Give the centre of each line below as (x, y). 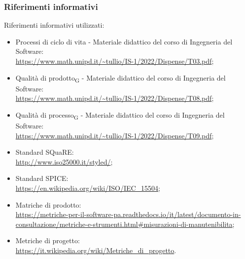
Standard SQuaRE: (45, 152)
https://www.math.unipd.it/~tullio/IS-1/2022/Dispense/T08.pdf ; (115, 98)
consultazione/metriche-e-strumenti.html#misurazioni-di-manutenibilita (124, 224)
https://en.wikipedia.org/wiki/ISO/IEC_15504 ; (88, 188)
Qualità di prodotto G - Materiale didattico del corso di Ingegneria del (121, 78)
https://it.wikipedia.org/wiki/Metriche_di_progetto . (96, 250)
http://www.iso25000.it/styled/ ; (64, 161)
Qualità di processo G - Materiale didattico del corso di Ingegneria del (120, 115)
